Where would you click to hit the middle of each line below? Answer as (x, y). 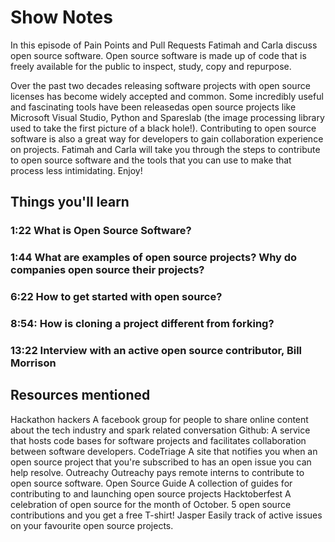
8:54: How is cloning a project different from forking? (142, 324)
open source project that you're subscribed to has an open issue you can (161, 462)
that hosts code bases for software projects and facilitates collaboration (158, 440)
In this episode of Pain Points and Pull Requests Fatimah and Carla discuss (164, 45)
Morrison (33, 363)
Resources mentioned (80, 395)
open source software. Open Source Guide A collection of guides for (151, 483)
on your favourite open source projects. (92, 525)
